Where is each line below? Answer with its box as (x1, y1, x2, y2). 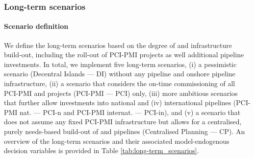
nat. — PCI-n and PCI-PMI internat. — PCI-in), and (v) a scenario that (20, 107, 241, 117)
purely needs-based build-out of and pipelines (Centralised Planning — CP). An (4, 126, 245, 136)
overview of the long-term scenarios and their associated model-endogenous (4, 136, 229, 146)
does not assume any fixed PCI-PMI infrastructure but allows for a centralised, (4, 116, 242, 127)
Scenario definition (4, 21, 69, 31)
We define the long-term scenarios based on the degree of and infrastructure (4, 40, 232, 50)
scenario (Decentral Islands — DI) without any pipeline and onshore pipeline (4, 68, 235, 79)
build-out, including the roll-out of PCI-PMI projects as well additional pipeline (4, 49, 244, 60)
